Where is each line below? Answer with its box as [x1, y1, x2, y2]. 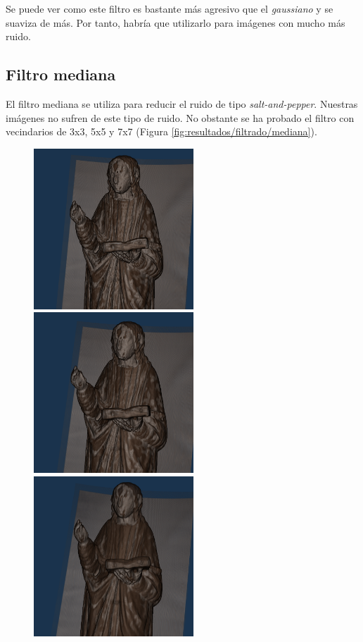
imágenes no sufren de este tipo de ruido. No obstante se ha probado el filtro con [6, 110, 355, 125]
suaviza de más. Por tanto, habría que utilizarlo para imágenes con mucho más [6, 15, 345, 30]
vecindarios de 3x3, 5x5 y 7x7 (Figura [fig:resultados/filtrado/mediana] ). [6, 124, 317, 139]
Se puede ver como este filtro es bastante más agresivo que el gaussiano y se [6, 1, 333, 16]
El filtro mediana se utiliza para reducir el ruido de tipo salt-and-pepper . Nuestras [6, 96, 358, 111]
